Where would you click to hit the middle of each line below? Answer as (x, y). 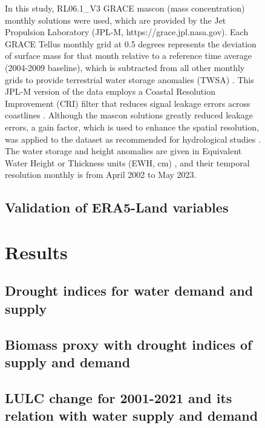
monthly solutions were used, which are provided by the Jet (116, 20)
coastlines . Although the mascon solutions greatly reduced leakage (129, 115)
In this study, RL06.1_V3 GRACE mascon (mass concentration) (125, 8)
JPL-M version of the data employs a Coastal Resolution (110, 91)
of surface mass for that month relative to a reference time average (128, 56)
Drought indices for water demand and (129, 290)
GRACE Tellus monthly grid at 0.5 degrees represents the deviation (131, 43)
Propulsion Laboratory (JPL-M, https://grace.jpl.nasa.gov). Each (127, 32)
